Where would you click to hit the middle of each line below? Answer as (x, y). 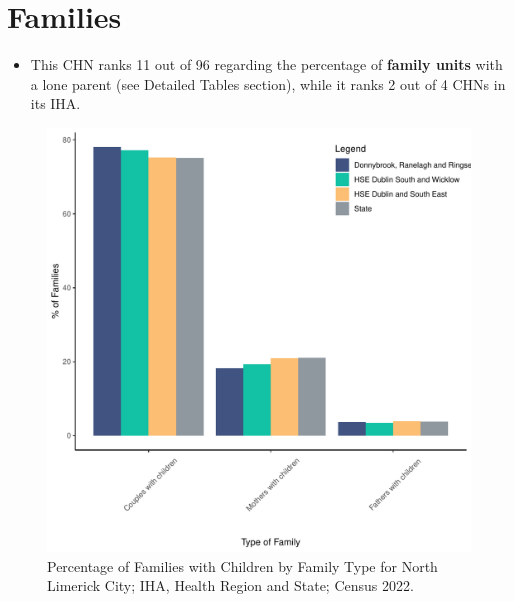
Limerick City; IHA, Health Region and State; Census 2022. (230, 585)
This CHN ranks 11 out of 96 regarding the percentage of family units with (266, 64)
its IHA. (55, 103)
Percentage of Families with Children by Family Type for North (242, 565)
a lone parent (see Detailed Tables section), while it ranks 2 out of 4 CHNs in (268, 83)
